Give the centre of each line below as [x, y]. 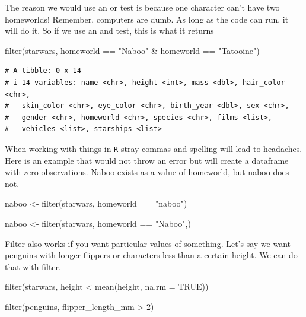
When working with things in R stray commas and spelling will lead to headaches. [154, 148]
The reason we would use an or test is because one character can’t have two [142, 7]
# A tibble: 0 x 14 [43, 71]
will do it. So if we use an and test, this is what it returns [109, 31]
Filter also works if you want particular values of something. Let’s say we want [148, 243]
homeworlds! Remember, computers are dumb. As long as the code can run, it [147, 19]
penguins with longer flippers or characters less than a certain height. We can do [151, 255]
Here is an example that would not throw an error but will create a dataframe [147, 160]
